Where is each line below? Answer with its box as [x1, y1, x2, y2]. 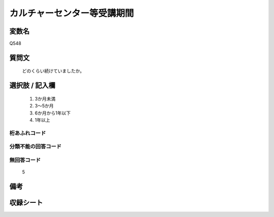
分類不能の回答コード [9, 143, 62, 150]
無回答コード [9, 156, 41, 163]
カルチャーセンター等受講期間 [9, 8, 134, 19]
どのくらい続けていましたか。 [22, 68, 85, 74]
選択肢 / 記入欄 [9, 81, 56, 90]
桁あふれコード [9, 129, 46, 136]
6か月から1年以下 [35, 110, 71, 116]
